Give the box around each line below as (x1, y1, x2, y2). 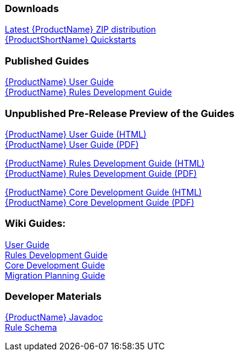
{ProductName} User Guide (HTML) (5, 129, 147, 139)
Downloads (5, 2, 59, 14)
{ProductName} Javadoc (5, 312, 103, 323)
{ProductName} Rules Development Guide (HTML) (5, 157, 205, 168)
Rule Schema (5, 322, 57, 333)
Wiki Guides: (5, 217, 66, 230)
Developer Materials (5, 290, 102, 302)
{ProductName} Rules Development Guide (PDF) (5, 168, 197, 179)
